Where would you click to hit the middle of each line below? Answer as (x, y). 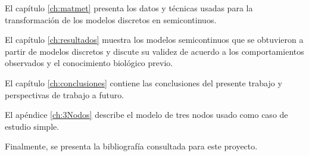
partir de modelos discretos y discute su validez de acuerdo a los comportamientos (154, 51)
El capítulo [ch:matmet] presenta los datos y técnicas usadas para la (129, 8)
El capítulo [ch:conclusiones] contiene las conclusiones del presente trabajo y (143, 82)
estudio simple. (32, 126)
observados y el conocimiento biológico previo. (89, 63)
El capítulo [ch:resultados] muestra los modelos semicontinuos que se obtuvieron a (154, 40)
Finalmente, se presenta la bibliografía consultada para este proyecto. (131, 146)
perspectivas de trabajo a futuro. (65, 94)
